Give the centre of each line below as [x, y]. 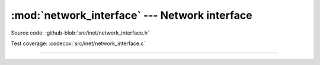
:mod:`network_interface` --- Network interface [132, 15]
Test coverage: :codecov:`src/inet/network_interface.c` [78, 43]
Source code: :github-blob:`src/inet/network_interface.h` [80, 33]
